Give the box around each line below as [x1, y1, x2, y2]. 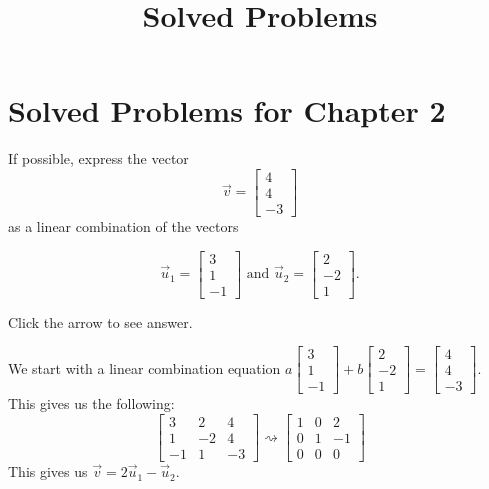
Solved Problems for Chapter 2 [8, 90, 446, 131]
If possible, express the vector [8, 148, 189, 169]
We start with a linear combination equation [8, 357, 281, 378]
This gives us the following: [8, 393, 175, 414]
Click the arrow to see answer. [8, 311, 193, 332]
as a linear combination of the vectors [8, 216, 239, 236]
